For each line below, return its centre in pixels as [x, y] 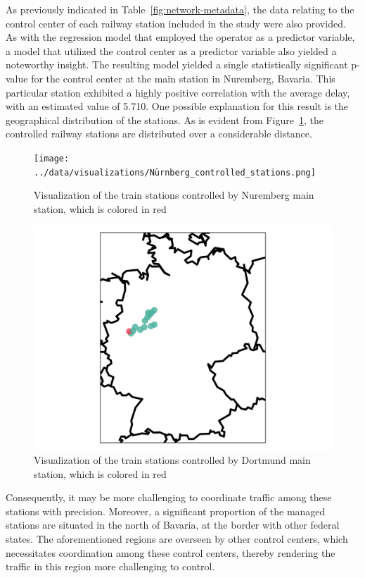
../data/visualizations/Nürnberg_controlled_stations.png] [175, 172]
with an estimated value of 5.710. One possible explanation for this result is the [177, 106]
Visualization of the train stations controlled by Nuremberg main [174, 195]
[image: [52, 158]
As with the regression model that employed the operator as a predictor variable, [180, 37]
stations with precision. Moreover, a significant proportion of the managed [166, 511]
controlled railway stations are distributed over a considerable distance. [159, 134]
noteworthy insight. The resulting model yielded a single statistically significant [177, 64]
